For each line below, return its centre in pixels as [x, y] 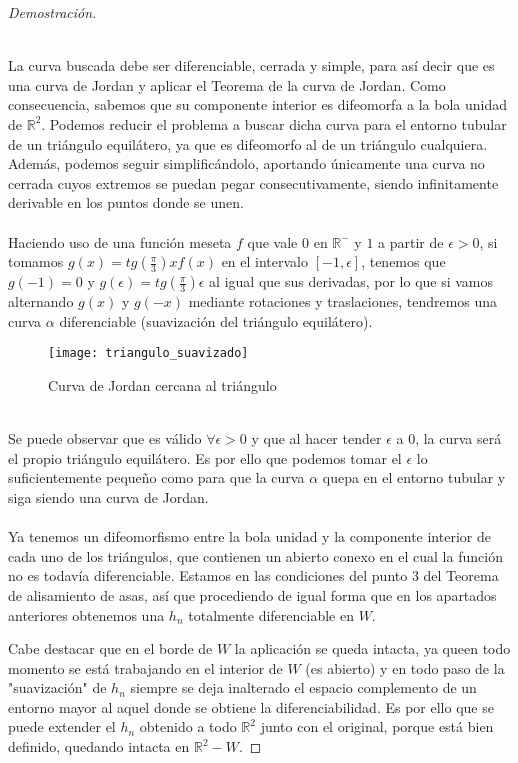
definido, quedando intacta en [99, 746]
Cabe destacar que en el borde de [110, 648]
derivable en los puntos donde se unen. [126, 202]
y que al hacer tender [316, 438]
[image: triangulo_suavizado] [148, 353]
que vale [272, 241]
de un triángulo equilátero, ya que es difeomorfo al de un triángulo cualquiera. [248, 143]
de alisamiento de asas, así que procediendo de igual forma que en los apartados [252, 594]
